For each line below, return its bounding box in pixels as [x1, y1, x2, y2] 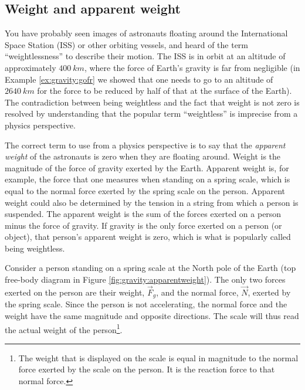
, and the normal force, [156, 286, 239, 298]
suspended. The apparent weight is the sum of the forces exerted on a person [5, 208, 282, 220]
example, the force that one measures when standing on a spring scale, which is [5, 173, 290, 185]
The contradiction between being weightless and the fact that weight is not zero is [5, 96, 300, 108]
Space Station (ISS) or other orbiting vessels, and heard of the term [5, 38, 249, 50]
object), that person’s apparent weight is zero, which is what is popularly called [5, 230, 291, 243]
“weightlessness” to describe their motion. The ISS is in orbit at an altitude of [5, 50, 286, 62]
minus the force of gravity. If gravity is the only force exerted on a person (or [5, 219, 282, 231]
